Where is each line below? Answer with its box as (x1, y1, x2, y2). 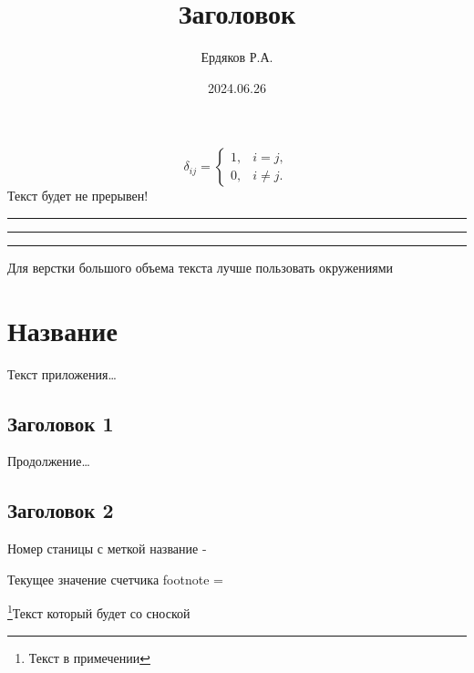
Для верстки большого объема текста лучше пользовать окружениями (7, 257, 394, 276)
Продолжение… (7, 451, 90, 471)
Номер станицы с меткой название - (7, 539, 207, 558)
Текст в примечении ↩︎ (28, 647, 150, 667)
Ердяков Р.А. (201, 47, 273, 67)
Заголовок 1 (7, 409, 114, 437)
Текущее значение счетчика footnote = (7, 569, 223, 588)
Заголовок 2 (7, 496, 114, 524)
